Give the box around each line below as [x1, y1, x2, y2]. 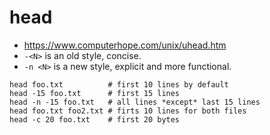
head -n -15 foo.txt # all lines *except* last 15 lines [9, 97, 261, 107]
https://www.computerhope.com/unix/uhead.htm [23, 39, 227, 51]
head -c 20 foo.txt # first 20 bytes [9, 114, 181, 125]
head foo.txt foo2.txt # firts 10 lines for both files [9, 106, 247, 116]
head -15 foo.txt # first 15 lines [9, 88, 181, 98]
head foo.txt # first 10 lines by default [9, 79, 229, 90]
